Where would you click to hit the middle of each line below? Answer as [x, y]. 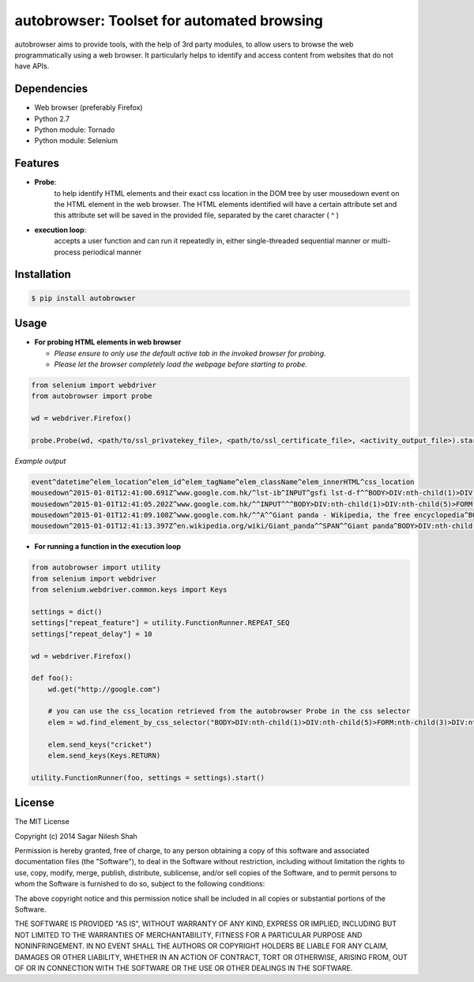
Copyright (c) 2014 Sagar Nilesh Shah [76, 836]
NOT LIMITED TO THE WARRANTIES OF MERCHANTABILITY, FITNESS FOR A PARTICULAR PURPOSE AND [188, 935]
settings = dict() [67, 611]
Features [37, 163]
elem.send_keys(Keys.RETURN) [104, 756]
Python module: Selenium [76, 141]
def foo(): [52, 678]
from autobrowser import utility [96, 568]
